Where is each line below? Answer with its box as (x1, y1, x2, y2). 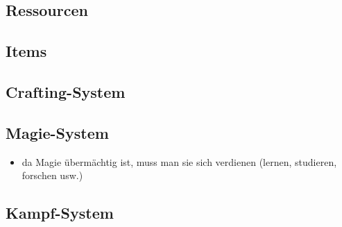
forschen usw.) (22, 168, 83, 183)
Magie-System (6, 121, 109, 143)
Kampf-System (6, 202, 114, 224)
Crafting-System (6, 81, 126, 102)
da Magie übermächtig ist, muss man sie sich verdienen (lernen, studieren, (22, 154, 337, 169)
